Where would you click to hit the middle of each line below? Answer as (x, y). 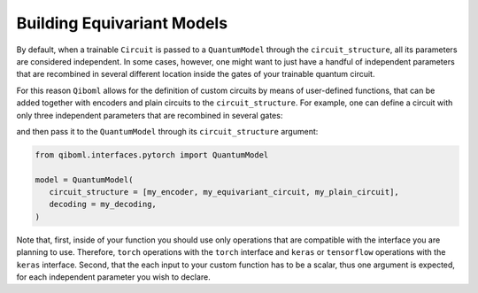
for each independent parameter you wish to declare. (114, 277)
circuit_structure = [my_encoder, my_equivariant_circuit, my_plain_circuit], (224, 192)
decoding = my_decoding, (103, 204)
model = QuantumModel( (84, 180)
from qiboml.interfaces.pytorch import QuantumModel (152, 154)
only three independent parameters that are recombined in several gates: (150, 115)
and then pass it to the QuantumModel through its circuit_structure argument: (167, 131)
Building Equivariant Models (122, 23)
